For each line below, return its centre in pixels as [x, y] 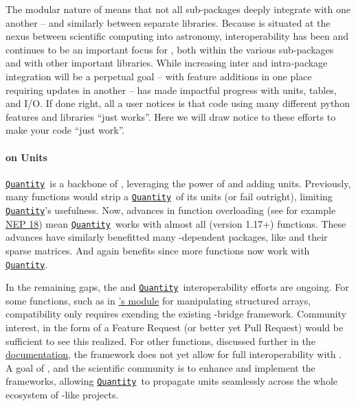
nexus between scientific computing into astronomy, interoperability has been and [177, 36]
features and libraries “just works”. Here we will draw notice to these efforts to [171, 116]
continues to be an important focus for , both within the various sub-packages [170, 49]
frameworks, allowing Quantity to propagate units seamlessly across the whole [171, 381]
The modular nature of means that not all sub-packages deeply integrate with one [178, 9]
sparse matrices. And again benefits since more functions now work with [158, 250]
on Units [26, 157]
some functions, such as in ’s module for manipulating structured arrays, [158, 300]
